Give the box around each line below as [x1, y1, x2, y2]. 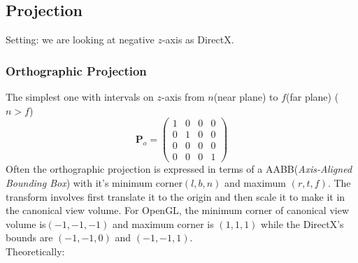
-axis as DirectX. [162, 32, 234, 47]
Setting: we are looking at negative [6, 32, 155, 47]
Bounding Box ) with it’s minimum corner [6, 175, 182, 190]
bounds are [6, 230, 53, 245]
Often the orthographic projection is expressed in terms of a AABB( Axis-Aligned [6, 162, 352, 176]
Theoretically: [6, 243, 65, 258]
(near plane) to [213, 90, 278, 104]
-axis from [161, 90, 205, 104]
